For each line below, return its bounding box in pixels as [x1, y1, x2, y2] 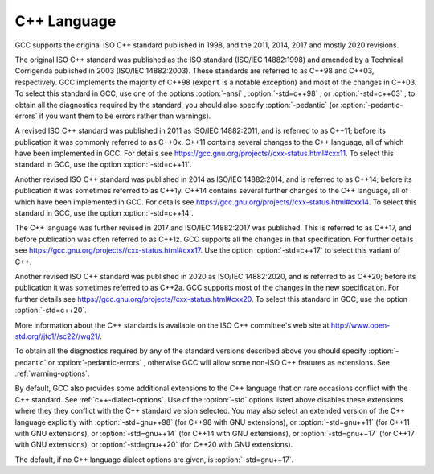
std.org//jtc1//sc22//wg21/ [14, 331, 100, 341]
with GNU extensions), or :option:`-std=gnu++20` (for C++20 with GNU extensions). [14, 439, 293, 450]
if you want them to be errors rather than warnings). [39, 111, 211, 121]
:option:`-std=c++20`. [14, 306, 88, 315]
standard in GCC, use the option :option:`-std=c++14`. [14, 208, 194, 218]
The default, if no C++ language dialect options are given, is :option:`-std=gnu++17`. [14, 455, 294, 464]
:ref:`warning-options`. [14, 369, 90, 378]
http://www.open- [330, 320, 391, 330]
